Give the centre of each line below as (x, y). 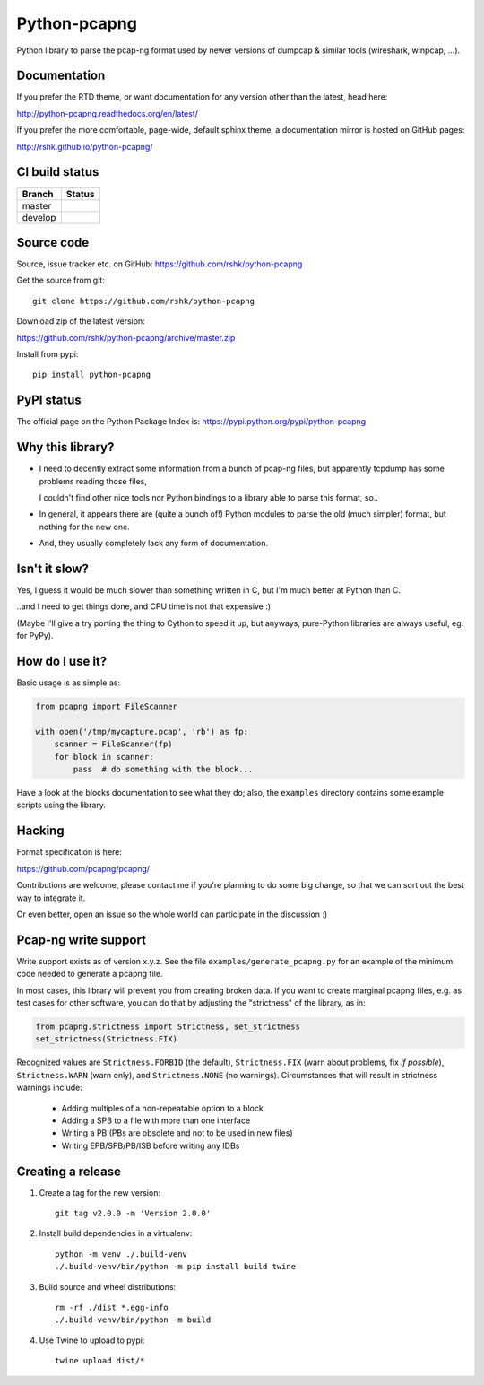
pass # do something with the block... (163, 770)
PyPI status (49, 401)
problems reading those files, (93, 481)
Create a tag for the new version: (100, 1192)
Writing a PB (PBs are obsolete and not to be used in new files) (177, 1133)
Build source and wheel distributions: (108, 1286)
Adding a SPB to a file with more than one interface (156, 1120)
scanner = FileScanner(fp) (114, 744)
